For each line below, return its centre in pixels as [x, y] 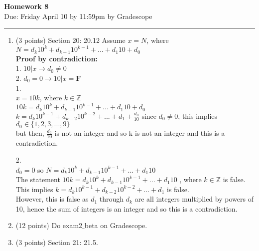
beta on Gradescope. [116, 225]
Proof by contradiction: [57, 58]
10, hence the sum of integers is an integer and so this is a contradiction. [127, 208]
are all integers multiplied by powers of [194, 199]
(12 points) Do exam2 [49, 225]
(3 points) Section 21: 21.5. [57, 242]
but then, [30, 133]
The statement [38, 179]
